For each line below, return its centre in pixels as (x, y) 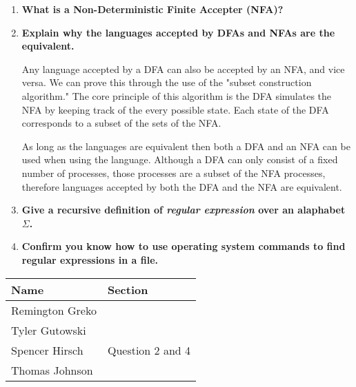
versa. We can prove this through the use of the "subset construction (167, 82)
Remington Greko (54, 310)
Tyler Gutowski (49, 330)
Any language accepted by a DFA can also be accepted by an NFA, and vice (183, 69)
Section (128, 289)
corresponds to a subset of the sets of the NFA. (121, 123)
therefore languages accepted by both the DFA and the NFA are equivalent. (182, 186)
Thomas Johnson (52, 370)
